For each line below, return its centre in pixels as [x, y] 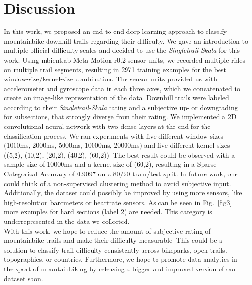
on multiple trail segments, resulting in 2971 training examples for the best [115, 69]
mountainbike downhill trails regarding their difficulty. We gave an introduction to [126, 40]
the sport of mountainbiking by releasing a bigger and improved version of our [120, 268]
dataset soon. [24, 278]
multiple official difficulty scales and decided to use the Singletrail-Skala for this [122, 50]
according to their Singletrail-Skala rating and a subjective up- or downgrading [121, 107]
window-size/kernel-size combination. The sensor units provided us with [111, 79]
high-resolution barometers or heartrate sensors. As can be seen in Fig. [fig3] [118, 202]
